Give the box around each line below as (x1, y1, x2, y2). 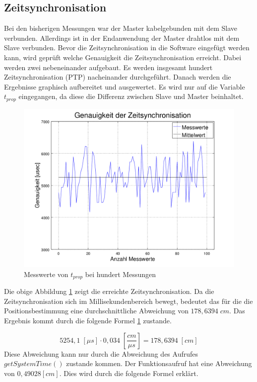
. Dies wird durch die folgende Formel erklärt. (59, 368, 198, 378)
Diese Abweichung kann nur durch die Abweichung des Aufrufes (4, 348, 198, 359)
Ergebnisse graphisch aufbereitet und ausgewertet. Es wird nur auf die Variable (4, 81, 245, 92)
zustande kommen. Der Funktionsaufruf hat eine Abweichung (66, 358, 252, 369)
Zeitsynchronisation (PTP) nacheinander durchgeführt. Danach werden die (4, 72, 231, 82)
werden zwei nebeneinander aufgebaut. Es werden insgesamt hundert (4, 62, 213, 72)
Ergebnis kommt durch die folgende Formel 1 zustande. (4, 315, 172, 326)
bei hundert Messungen (85, 269, 156, 279)
